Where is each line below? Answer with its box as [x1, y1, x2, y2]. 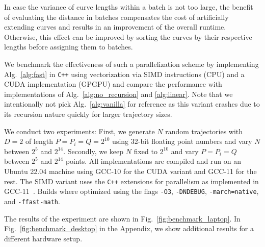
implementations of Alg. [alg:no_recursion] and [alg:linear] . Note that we [4, 88, 233, 99]
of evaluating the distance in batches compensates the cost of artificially [4, 11, 229, 22]
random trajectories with [165, 126, 243, 136]
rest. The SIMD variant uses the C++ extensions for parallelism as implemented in [4, 176, 259, 186]
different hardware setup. [4, 233, 83, 243]
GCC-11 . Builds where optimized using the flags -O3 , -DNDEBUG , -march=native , [4, 186, 259, 196]
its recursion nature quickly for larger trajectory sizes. [4, 109, 172, 119]
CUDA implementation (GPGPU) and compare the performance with [4, 79, 222, 89]
